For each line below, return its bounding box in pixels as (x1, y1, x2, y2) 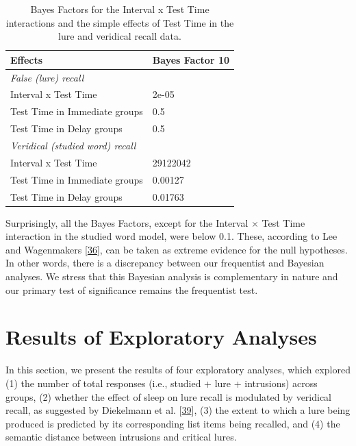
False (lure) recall (10, 70, 84, 84)
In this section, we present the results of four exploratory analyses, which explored (5, 362, 351, 377)
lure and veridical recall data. (58, 29, 181, 43)
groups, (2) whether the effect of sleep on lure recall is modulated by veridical (5, 389, 332, 404)
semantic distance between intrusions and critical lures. (5, 430, 237, 444)
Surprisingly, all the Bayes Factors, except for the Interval (5, 215, 249, 230)
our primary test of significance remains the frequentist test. (5, 282, 258, 297)
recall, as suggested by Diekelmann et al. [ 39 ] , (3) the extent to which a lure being (5, 403, 351, 417)
